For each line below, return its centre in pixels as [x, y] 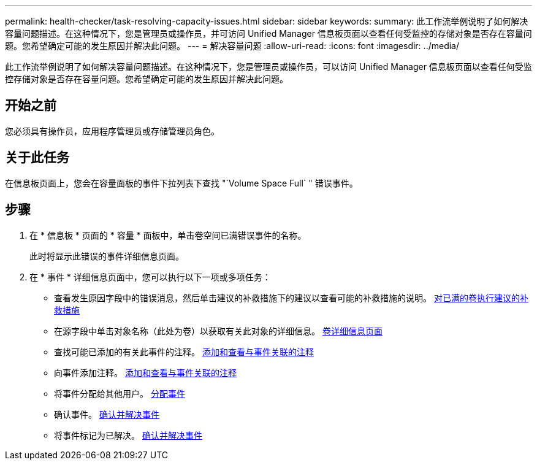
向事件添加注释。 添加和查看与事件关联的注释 [145, 372]
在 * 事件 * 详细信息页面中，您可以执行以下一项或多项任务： [150, 277]
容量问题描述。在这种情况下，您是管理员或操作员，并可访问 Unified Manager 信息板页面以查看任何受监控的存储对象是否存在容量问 [268, 33]
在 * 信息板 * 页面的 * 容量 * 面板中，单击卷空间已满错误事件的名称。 [168, 235]
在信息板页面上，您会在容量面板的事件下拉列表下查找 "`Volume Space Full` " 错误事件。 [181, 183]
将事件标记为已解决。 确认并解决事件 [128, 435]
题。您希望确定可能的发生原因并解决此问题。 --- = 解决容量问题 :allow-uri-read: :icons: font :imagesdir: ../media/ [232, 46]
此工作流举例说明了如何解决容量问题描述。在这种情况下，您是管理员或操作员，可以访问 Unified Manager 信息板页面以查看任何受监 [268, 67]
